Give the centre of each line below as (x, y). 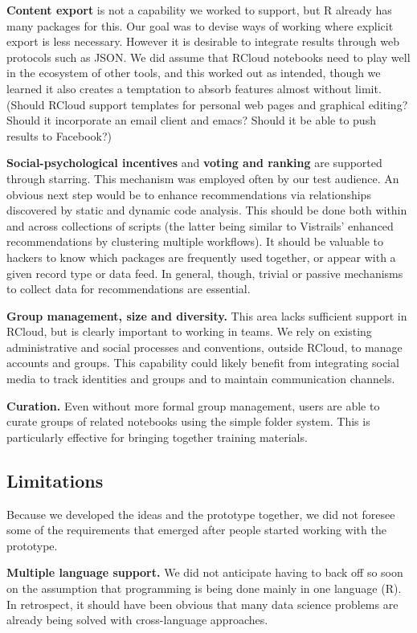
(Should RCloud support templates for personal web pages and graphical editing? (207, 104)
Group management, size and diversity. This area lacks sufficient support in (207, 315)
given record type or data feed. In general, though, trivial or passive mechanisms (205, 273)
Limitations (55, 480)
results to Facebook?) (59, 135)
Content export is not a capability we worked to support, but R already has (199, 10)
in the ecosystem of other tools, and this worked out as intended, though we (194, 73)
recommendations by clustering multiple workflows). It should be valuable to (195, 241)
